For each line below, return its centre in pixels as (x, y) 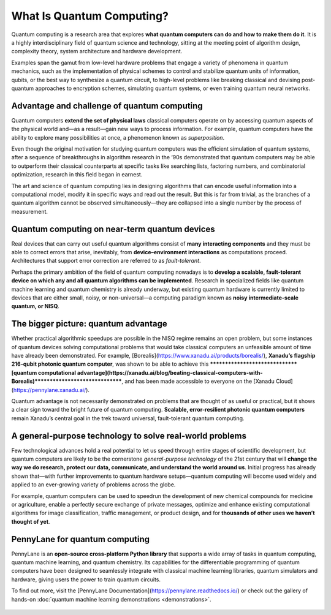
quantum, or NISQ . (35, 306)
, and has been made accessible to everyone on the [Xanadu (198, 381)
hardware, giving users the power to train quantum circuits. (86, 579)
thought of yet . (31, 521)
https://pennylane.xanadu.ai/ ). (51, 390)
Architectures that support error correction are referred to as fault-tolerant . (106, 261)
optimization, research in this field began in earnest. (77, 175)
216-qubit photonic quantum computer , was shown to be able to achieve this (110, 364)
